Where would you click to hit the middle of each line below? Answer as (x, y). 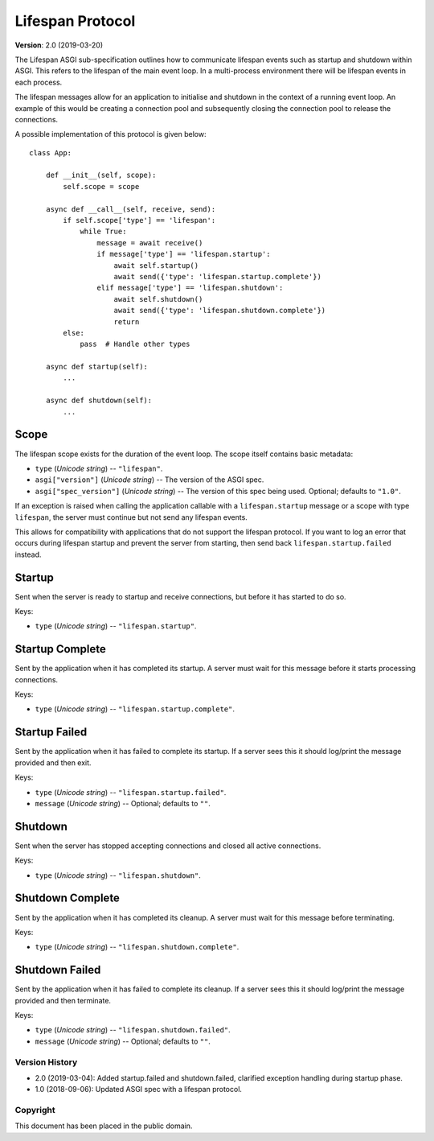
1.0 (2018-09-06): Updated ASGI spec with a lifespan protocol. (139, 1090)
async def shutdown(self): (99, 401)
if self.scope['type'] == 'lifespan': (139, 220)
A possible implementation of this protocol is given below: (111, 134)
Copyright (35, 1110)
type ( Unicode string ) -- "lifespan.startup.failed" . (131, 792)
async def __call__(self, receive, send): (131, 209)
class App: (51, 152)
